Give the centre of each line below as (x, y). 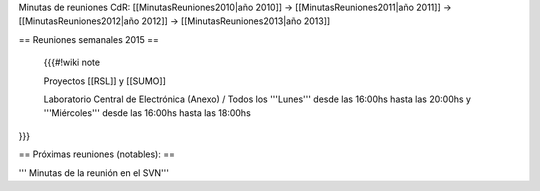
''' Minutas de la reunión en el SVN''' (94, 172)
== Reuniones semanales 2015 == (89, 39)
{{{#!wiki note (71, 62)
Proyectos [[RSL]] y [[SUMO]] (105, 81)
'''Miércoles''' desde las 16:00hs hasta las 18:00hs (147, 113)
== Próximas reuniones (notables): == (96, 154)
